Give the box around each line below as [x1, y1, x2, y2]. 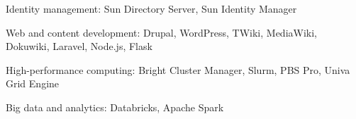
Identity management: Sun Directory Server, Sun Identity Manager [6, 1, 297, 15]
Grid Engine [6, 76, 60, 91]
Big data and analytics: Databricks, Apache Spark [6, 99, 224, 114]
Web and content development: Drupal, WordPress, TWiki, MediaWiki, [6, 25, 317, 39]
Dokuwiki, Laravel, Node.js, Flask [6, 39, 152, 54]
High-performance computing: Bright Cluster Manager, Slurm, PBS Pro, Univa [6, 62, 350, 77]
